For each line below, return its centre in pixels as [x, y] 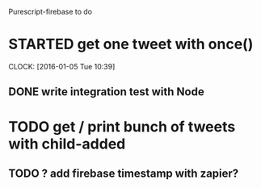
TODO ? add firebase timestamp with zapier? [124, 173]
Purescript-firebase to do [51, 12]
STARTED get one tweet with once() [131, 44]
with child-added [67, 144]
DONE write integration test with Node [106, 92]
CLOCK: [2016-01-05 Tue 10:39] [62, 66]
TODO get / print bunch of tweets [122, 126]
